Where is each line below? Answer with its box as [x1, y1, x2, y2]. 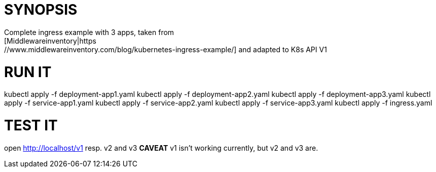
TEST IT [4, 117, 58, 134]
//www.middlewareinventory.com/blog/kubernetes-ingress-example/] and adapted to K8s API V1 [4, 45, 327, 54]
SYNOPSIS [4, 1, 78, 18]
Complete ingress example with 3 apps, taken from [4, 27, 174, 37]
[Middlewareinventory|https [4, 36, 96, 45]
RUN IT [4, 63, 52, 81]
